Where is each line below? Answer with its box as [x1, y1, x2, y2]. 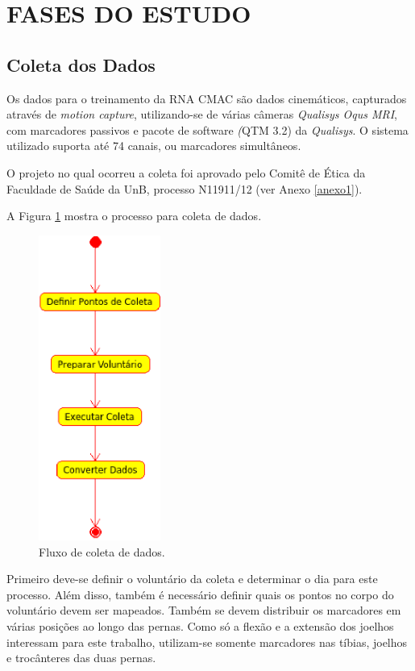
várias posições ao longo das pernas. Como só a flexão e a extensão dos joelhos [6, 618, 394, 635]
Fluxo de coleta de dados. [39, 543, 165, 560]
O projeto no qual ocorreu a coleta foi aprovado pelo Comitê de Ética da [6, 164, 366, 181]
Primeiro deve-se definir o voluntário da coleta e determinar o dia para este [6, 570, 378, 587]
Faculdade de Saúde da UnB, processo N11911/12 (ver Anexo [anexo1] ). [6, 180, 363, 197]
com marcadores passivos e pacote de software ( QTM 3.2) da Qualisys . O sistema [6, 121, 409, 138]
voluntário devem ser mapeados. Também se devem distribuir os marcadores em [6, 602, 401, 619]
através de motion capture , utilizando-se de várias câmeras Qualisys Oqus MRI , [6, 106, 397, 123]
